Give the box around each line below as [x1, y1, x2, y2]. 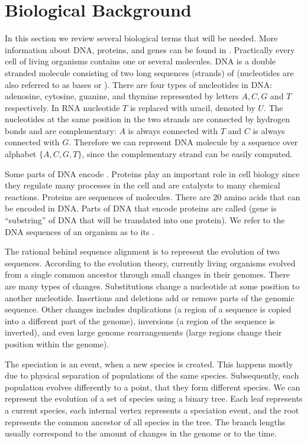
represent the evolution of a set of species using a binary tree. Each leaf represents [5, 392, 303, 405]
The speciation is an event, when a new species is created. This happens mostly [5, 357, 293, 370]
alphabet [5, 148, 37, 160]
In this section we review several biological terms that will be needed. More [5, 32, 278, 44]
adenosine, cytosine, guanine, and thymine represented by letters [5, 90, 239, 102]
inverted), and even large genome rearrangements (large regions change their [5, 326, 282, 338]
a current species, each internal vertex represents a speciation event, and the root [5, 403, 299, 416]
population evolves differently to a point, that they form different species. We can [5, 380, 300, 393]
